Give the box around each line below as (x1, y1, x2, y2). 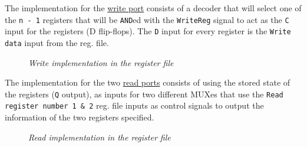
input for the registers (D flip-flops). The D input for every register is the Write (5, 25, 291, 37)
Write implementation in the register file (28, 56, 174, 68)
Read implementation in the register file (28, 130, 171, 143)
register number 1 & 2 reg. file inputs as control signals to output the (5, 99, 264, 112)
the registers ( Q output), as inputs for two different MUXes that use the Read (5, 87, 283, 100)
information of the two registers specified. (5, 111, 154, 123)
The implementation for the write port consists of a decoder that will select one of (5, 2, 302, 14)
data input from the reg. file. (5, 36, 109, 48)
